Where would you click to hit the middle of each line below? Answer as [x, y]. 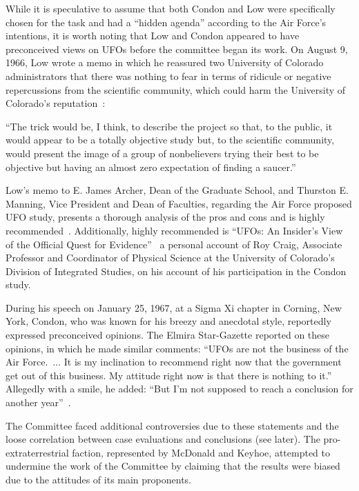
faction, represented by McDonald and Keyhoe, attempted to [201, 452]
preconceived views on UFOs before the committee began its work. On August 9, [177, 49]
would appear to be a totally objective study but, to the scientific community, [170, 140]
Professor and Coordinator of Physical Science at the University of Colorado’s [170, 258]
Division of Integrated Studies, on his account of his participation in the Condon [176, 271]
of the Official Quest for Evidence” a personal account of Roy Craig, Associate [174, 244]
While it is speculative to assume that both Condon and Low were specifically [171, 8]
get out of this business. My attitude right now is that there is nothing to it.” [169, 375]
